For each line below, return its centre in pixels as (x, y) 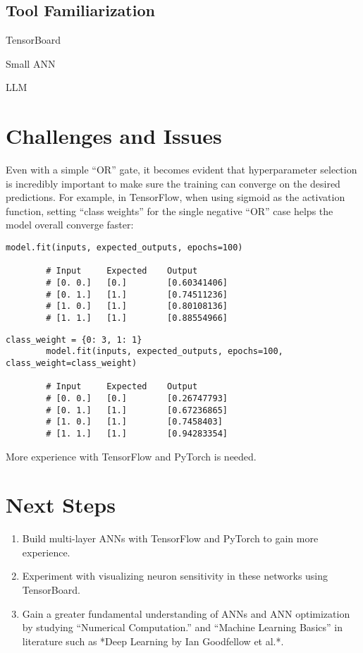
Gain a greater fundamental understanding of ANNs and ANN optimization (186, 613)
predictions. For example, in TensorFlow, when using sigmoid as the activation (176, 197)
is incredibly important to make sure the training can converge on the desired (173, 183)
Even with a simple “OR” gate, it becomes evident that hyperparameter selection (181, 170)
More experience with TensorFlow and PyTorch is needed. (131, 456)
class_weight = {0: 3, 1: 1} (74, 340)
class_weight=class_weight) (72, 363)
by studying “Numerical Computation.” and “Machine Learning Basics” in (182, 627)
